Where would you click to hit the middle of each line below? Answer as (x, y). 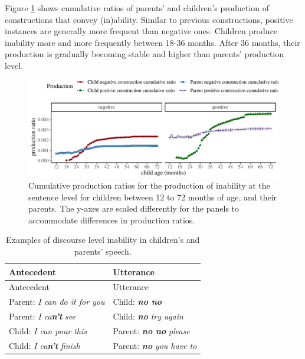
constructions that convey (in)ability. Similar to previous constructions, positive (149, 19)
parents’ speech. (103, 251)
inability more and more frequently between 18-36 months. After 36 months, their (152, 42)
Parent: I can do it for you (57, 302)
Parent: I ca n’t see (42, 316)
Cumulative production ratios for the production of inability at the (149, 185)
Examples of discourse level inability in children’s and (103, 240)
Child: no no (137, 302)
